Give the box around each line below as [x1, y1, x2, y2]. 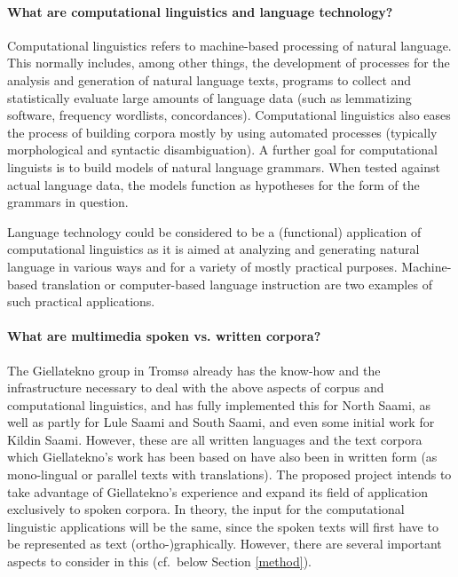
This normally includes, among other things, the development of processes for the [7, 53, 450, 72]
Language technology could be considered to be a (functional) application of [7, 222, 422, 241]
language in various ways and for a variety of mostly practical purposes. [7, 257, 398, 275]
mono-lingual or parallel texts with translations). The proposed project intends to [7, 465, 452, 484]
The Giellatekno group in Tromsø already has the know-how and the [7, 360, 381, 379]
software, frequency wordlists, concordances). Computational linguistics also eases [7, 106, 451, 124]
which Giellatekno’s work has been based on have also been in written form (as [7, 447, 438, 466]
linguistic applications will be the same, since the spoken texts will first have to [7, 517, 438, 535]
